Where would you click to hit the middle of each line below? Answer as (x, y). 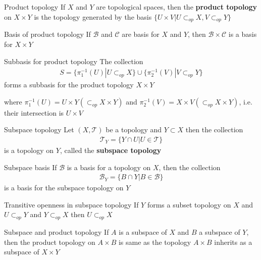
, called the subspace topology (111, 150)
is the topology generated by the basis (93, 16)
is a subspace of (143, 232)
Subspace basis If (31, 167)
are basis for (141, 34)
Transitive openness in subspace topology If (71, 204)
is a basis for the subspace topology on (64, 188)
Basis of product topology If (47, 34)
